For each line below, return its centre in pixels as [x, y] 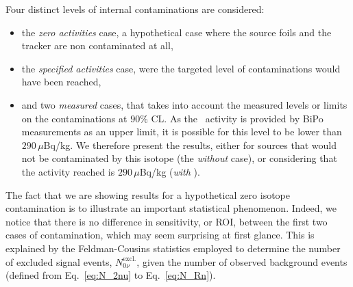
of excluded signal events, [59, 261]
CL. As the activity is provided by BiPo [237, 118]
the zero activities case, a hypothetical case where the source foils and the [176, 32]
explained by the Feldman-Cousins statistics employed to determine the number [173, 248]
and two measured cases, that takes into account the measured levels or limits [184, 104]
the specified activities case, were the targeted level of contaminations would [181, 68]
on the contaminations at [74, 118]
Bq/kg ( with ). [170, 171]
